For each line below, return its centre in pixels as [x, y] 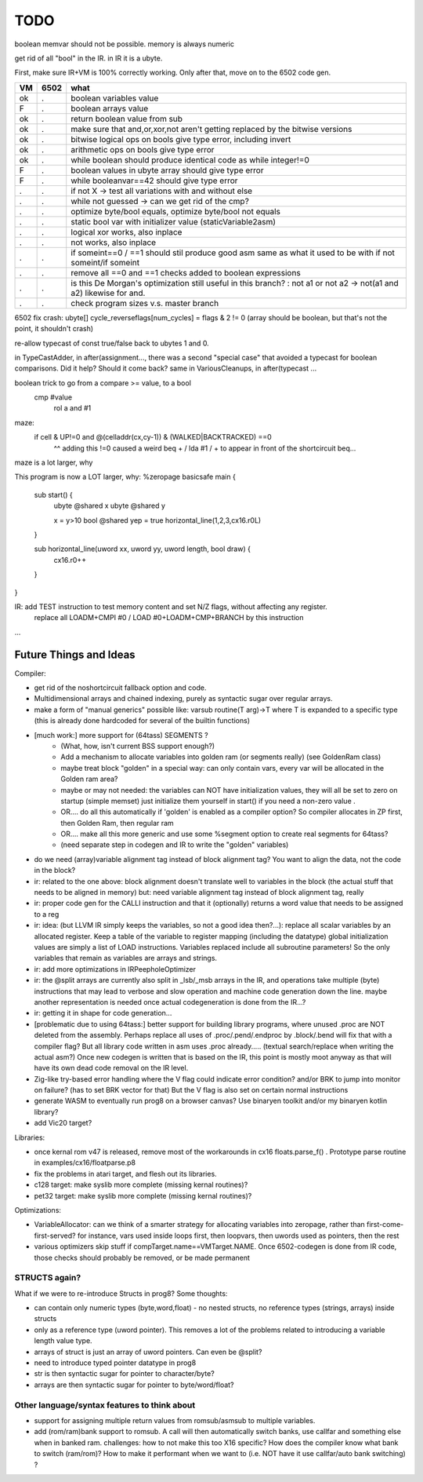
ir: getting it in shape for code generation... [103, 1013]
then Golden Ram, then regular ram [117, 823]
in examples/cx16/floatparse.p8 [85, 1163]
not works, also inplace [114, 242]
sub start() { [54, 495]
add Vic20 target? [63, 1123]
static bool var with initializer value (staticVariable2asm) [174, 221]
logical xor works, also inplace [127, 232]
